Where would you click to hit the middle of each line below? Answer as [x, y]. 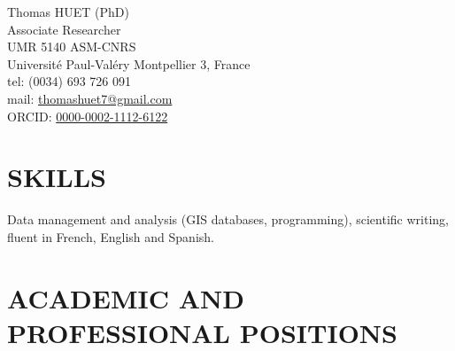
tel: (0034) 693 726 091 [69, 81]
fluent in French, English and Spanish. [111, 236]
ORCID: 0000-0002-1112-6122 [88, 116]
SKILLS [57, 177]
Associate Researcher [64, 29]
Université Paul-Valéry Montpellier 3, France [129, 63]
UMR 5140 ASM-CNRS [72, 47]
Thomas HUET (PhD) [68, 12]
